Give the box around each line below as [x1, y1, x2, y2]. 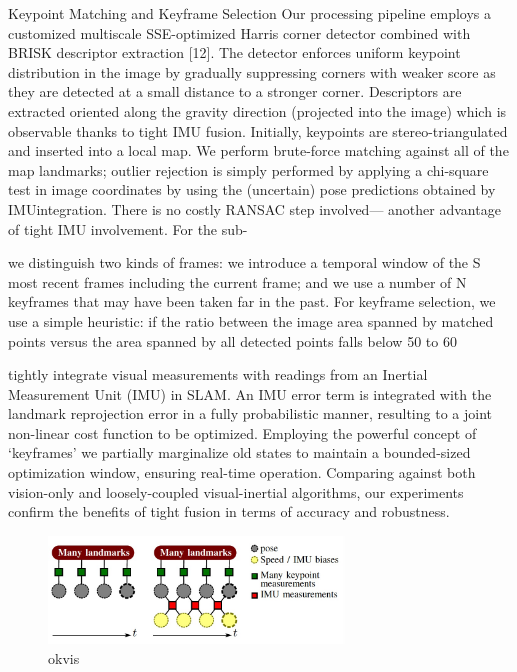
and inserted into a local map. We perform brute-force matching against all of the [8, 140, 509, 161]
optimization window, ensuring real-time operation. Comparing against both [8, 462, 476, 483]
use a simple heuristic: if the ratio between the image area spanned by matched [8, 310, 494, 331]
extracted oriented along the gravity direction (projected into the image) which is [8, 100, 507, 121]
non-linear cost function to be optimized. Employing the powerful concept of [8, 422, 477, 443]
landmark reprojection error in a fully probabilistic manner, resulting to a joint [8, 403, 492, 424]
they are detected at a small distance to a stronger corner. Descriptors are [8, 81, 462, 102]
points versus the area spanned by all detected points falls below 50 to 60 [8, 330, 457, 351]
